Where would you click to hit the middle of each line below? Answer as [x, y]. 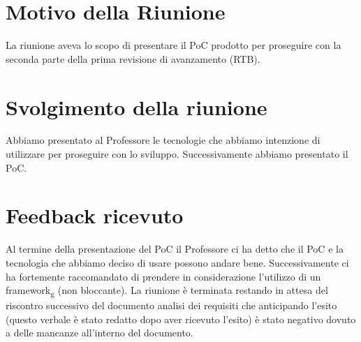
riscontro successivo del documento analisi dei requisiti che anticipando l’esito [171, 305]
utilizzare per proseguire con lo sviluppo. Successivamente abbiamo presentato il [177, 154]
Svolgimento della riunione [137, 106]
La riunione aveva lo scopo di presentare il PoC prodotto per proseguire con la [174, 45]
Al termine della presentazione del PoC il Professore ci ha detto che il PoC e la [175, 249]
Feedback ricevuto [95, 215]
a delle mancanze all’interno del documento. [100, 333]
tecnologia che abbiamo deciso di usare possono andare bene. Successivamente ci [177, 262]
